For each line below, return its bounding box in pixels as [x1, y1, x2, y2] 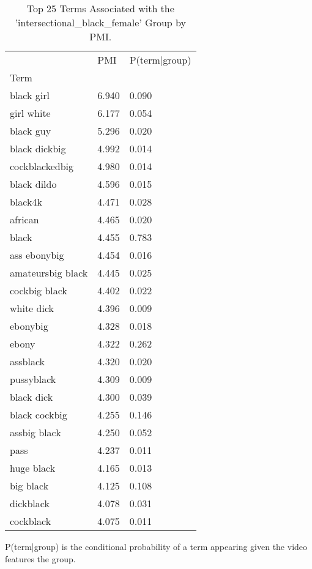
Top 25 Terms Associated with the [26, 1, 174, 15]
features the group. [5, 552, 76, 565]
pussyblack [10, 372, 56, 386]
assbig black [10, 425, 61, 439]
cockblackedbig [10, 159, 74, 173]
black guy [10, 124, 51, 138]
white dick [10, 301, 54, 315]
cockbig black [10, 283, 67, 297]
